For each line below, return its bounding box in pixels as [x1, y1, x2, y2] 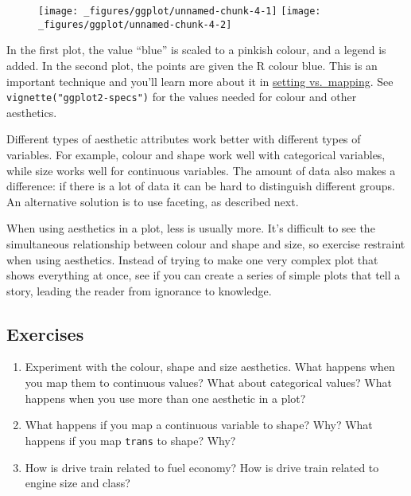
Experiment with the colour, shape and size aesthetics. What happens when [25, 358, 395, 375]
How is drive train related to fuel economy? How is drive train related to [25, 459, 379, 475]
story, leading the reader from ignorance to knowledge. [6, 282, 272, 299]
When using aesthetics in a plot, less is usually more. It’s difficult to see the [6, 220, 375, 236]
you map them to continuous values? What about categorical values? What [25, 374, 392, 391]
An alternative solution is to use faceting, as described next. [6, 193, 299, 209]
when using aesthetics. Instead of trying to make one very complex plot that [6, 251, 378, 268]
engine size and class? [25, 475, 130, 491]
